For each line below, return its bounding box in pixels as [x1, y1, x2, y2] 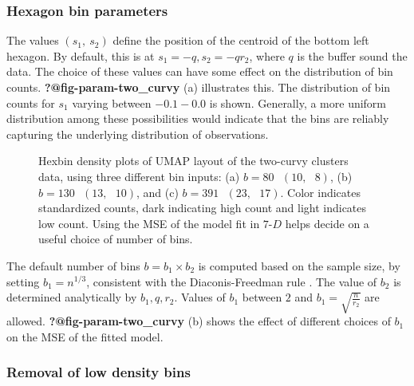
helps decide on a [285, 215, 369, 231]
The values [6, 32, 59, 49]
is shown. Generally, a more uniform [209, 94, 387, 111]
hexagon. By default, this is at [6, 47, 155, 64]
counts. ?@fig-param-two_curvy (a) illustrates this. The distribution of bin [6, 79, 391, 95]
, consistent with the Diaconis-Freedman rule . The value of [86, 273, 377, 289]
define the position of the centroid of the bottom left [112, 32, 369, 49]
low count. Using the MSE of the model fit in [38, 215, 260, 231]
